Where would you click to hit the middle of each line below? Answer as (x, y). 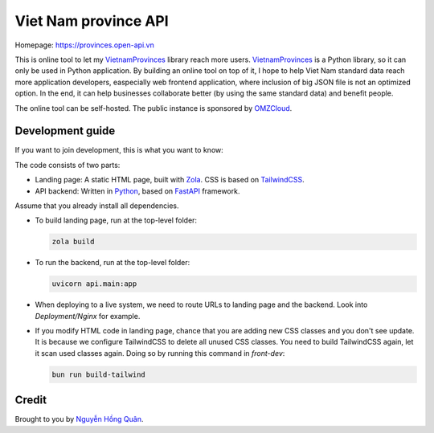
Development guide (65, 131)
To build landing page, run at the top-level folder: (116, 220)
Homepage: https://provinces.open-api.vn (84, 45)
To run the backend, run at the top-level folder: (113, 263)
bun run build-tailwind (99, 374)
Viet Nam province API (92, 21)
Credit (31, 400)
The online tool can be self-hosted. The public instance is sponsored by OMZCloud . (154, 108)
